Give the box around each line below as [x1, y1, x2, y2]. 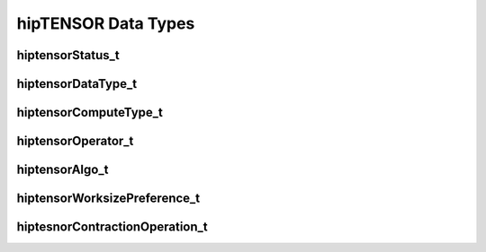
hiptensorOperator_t [16, 134, 134, 149]
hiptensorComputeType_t [16, 105, 164, 120]
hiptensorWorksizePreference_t [16, 191, 201, 206]
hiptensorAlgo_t [16, 162, 109, 178]
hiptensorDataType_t [16, 76, 138, 91]
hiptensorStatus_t [16, 48, 121, 63]
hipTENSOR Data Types [16, 13, 195, 33]
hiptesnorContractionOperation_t [16, 220, 208, 235]
